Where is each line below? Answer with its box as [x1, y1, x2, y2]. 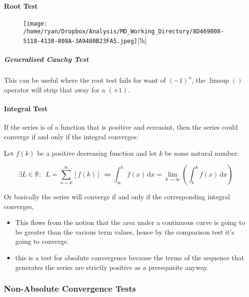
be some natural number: [164, 148, 239, 158]
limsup [209, 77, 229, 85]
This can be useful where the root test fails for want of [4, 75, 166, 85]
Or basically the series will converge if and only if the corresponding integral [4, 192, 230, 202]
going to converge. [15, 236, 69, 246]
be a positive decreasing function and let [37, 148, 157, 158]
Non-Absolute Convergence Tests [4, 282, 136, 295]
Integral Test [4, 104, 48, 114]
